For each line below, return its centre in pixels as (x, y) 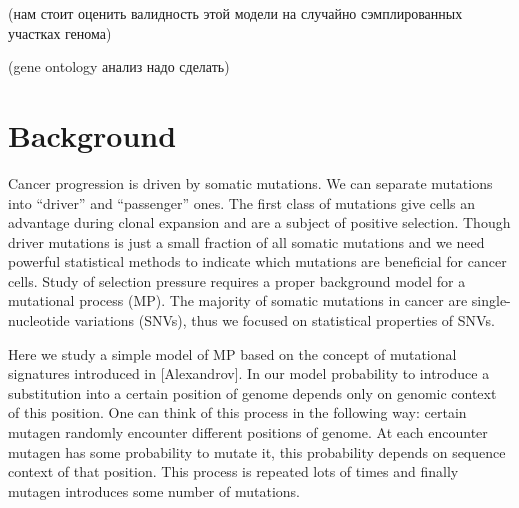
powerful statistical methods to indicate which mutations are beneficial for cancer (257, 261)
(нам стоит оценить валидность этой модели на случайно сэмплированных (235, 13)
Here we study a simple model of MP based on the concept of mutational (232, 353)
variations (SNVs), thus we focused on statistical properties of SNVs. (284, 320)
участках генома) (60, 32)
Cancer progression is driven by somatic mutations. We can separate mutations (250, 182)
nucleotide (39, 320)
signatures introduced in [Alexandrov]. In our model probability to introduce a (249, 373)
